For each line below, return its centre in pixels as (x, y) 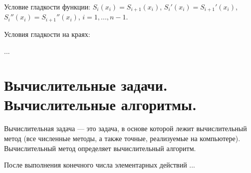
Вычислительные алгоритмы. (100, 104)
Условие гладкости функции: (47, 6)
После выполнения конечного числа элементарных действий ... (100, 165)
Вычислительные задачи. (86, 85)
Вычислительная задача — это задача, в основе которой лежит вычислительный (125, 128)
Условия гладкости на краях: (47, 34)
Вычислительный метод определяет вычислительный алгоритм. (100, 148)
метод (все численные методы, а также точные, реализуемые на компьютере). (122, 138)
